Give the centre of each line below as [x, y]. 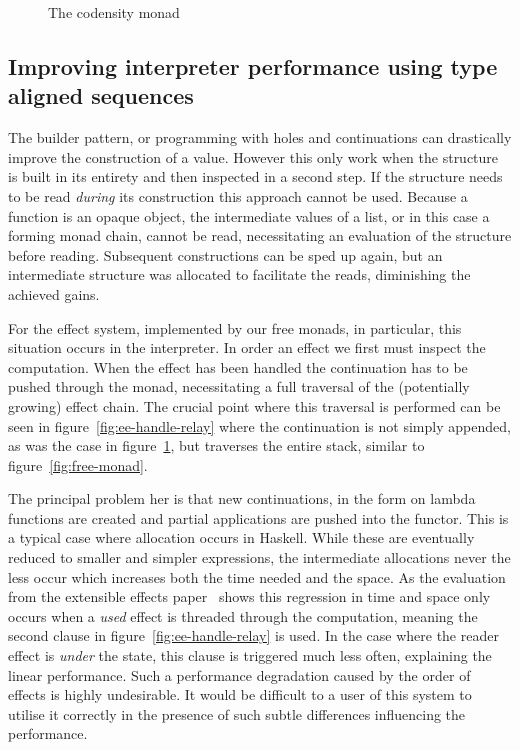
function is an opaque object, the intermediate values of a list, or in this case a [249, 215]
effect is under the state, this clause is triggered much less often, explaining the [250, 655]
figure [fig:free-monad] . [78, 464]
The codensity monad [114, 12]
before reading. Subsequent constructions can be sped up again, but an [225, 254]
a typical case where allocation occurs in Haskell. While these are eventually [241, 537]
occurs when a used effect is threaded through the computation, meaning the [243, 615]
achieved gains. [54, 293]
